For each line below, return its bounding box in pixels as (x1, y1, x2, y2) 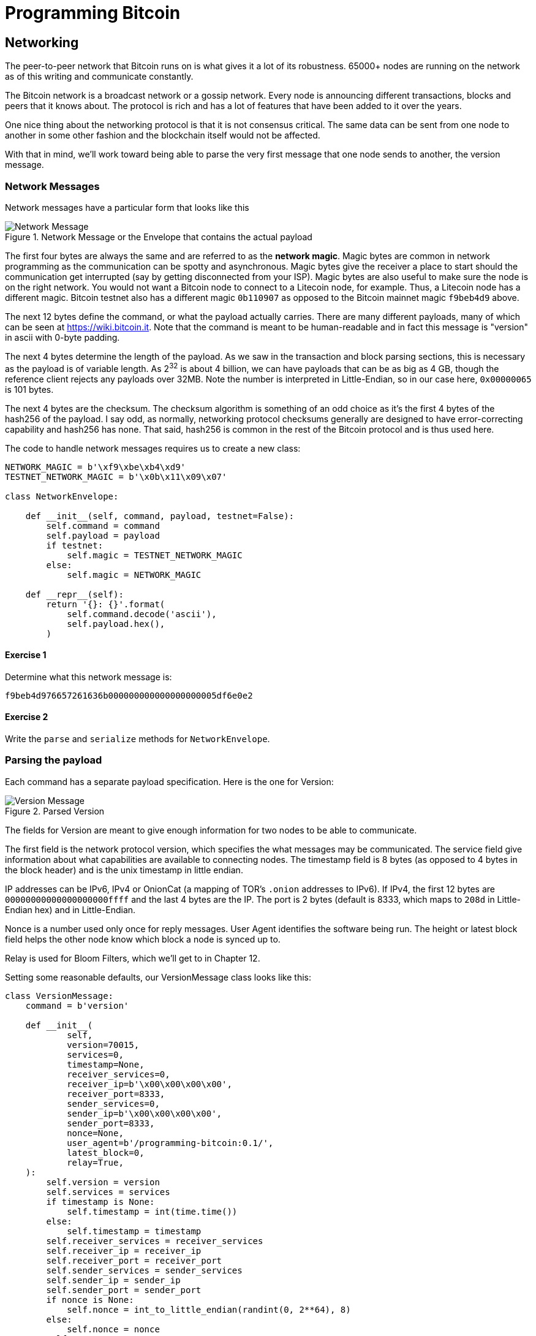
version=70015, (67, 1039, 140, 1050)
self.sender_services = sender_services (46, 1265, 243, 1275)
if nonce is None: (46, 1294, 134, 1305)
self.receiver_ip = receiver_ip (46, 1245, 202, 1256)
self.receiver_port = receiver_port (46, 1255, 222, 1266)
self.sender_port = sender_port (46, 1285, 202, 1295)
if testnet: (46, 540, 104, 550)
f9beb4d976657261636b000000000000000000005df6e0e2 (5, 690, 253, 700)
